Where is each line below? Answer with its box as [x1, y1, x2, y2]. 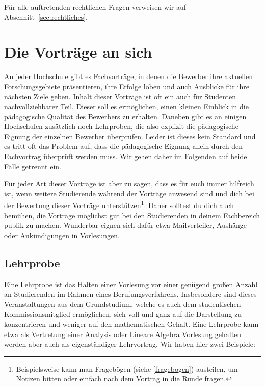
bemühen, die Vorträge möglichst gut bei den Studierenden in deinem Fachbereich [4, 210, 260, 220]
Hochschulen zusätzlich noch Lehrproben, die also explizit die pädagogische [4, 121, 238, 132]
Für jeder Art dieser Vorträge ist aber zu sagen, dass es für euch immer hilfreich [4, 178, 254, 189]
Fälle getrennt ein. [4, 161, 61, 171]
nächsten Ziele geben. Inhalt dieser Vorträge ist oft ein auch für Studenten [4, 91, 236, 101]
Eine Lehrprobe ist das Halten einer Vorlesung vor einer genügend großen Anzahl [4, 278, 258, 289]
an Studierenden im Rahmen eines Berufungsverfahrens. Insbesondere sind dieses [4, 289, 257, 299]
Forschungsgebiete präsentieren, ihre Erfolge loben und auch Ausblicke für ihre [4, 81, 249, 91]
